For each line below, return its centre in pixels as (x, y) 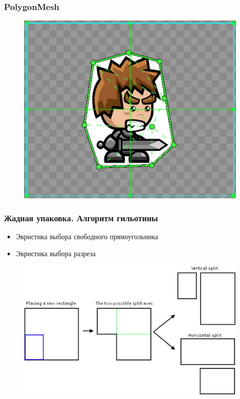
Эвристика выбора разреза (56, 253)
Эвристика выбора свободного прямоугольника (87, 236)
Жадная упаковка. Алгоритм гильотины (81, 217)
